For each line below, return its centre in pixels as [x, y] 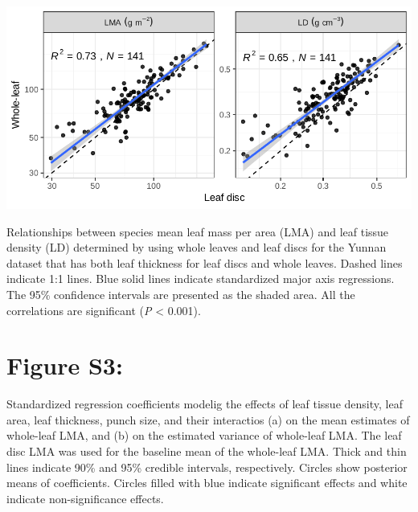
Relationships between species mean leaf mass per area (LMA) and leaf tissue [198, 231]
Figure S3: [65, 365]
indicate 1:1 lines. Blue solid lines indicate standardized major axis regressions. [201, 279]
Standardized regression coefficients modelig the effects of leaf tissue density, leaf [205, 404]
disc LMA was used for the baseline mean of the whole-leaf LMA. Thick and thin [207, 451]
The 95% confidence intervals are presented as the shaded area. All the [181, 294]
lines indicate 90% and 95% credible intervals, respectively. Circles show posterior [207, 467]
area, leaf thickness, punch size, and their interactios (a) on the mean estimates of [208, 419]
